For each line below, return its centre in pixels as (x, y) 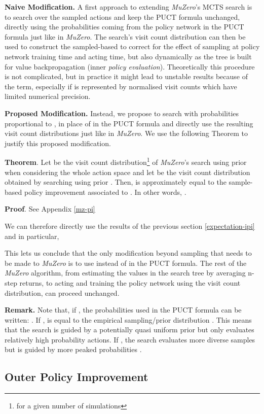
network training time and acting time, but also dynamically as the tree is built (128, 56)
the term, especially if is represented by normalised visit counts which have (121, 86)
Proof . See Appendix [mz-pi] (50, 209)
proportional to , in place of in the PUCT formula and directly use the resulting (129, 123)
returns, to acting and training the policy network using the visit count (130, 282)
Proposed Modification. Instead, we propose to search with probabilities (122, 113)
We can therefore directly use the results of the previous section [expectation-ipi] (130, 226)
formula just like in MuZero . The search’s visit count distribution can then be (125, 36)
